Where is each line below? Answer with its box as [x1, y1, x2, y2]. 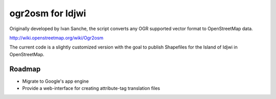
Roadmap [9, 64, 41, 73]
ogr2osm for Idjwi [9, 8, 86, 19]
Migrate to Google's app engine [22, 78, 89, 84]
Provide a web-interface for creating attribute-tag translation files [22, 85, 160, 91]
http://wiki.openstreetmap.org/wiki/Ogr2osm [9, 35, 104, 41]
